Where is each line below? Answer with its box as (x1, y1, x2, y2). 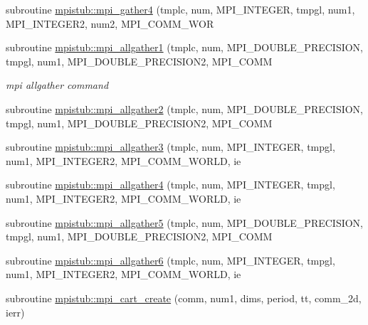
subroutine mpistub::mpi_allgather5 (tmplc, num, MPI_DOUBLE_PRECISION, (6, 215, 363, 230)
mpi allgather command (6, 78, 109, 92)
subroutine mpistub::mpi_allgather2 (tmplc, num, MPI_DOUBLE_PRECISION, (6, 101, 363, 116)
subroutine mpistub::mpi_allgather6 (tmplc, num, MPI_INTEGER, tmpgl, (6, 252, 335, 267)
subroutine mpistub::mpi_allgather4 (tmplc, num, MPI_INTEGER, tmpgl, (6, 177, 335, 192)
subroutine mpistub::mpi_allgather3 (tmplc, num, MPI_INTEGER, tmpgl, (6, 139, 335, 154)
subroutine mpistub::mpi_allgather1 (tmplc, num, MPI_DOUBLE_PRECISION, (6, 40, 363, 55)
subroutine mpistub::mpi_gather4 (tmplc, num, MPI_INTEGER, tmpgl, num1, (6, 2, 355, 16)
